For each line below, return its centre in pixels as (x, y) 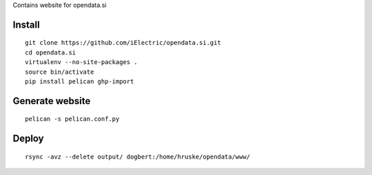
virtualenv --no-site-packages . (81, 62)
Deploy (28, 139)
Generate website (52, 101)
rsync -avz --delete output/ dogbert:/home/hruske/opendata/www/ (138, 156)
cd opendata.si (51, 52)
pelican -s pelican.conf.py (72, 119)
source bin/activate (60, 72)
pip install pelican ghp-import (80, 81)
